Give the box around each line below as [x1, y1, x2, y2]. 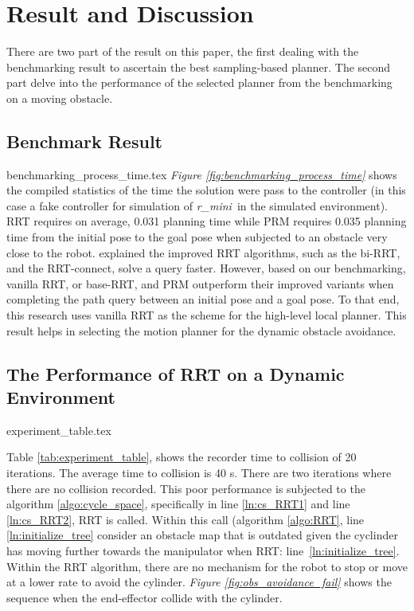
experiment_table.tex [6, 421, 111, 438]
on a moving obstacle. [6, 89, 113, 106]
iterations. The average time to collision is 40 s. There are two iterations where [6, 464, 392, 481]
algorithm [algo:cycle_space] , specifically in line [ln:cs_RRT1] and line [6, 495, 350, 512]
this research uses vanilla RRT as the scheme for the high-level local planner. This [6, 307, 407, 323]
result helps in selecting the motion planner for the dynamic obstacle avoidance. [6, 322, 396, 339]
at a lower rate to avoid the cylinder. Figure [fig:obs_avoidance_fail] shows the [6, 574, 392, 590]
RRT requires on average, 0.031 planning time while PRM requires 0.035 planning [6, 213, 407, 229]
